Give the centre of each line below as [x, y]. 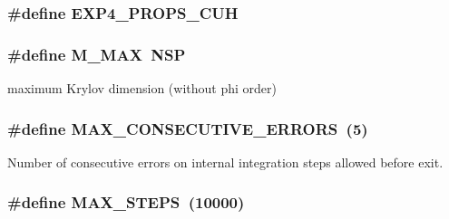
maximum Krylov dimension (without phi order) [142, 88]
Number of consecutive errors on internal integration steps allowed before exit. [225, 162]
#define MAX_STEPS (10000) [126, 202]
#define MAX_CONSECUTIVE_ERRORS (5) [188, 128]
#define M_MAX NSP [97, 54]
